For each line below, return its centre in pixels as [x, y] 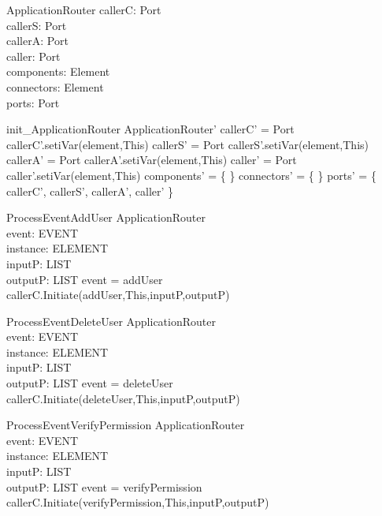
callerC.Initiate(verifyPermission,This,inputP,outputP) [138, 502]
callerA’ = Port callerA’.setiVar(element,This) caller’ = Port [152, 160]
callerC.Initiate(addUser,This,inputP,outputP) [118, 295]
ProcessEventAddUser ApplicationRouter [106, 217]
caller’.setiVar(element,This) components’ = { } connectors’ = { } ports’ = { [191, 175]
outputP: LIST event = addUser [85, 279]
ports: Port [33, 102]
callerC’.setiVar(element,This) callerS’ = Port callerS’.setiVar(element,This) [188, 144]
